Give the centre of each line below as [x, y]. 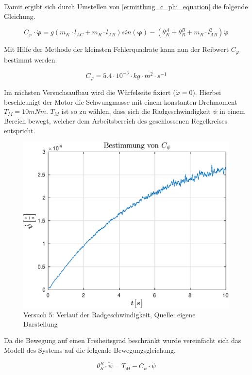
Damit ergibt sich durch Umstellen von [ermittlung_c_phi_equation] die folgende [126, 6]
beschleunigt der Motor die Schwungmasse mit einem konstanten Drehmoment [121, 102]
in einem [232, 111]
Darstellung [41, 324]
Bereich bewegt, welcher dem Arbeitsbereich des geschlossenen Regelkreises [116, 120]
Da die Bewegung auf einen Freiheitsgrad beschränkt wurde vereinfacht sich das [123, 340]
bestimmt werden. [31, 59]
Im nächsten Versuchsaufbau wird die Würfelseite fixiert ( [90, 92]
